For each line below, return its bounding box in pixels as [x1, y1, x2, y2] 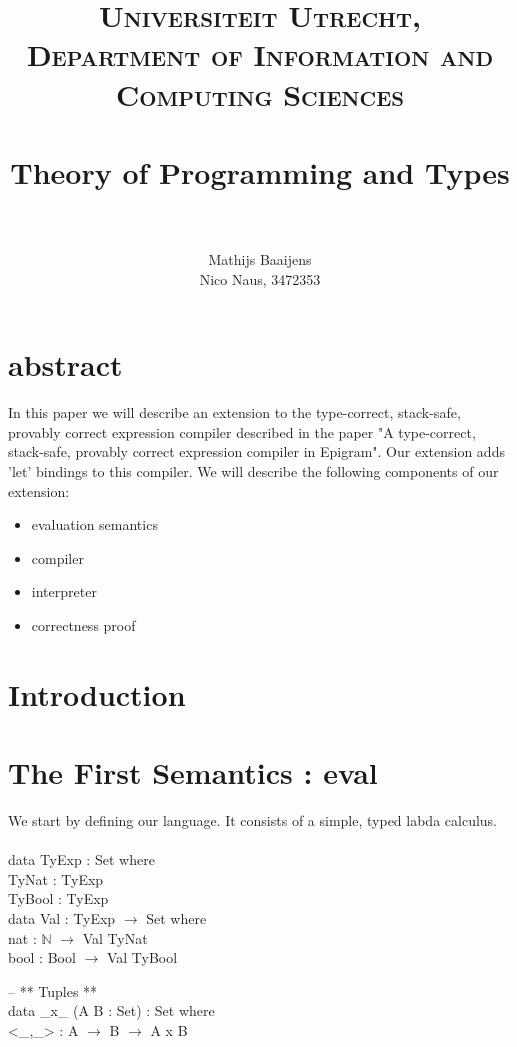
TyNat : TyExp [8, 868, 104, 889]
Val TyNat [82, 927, 148, 948]
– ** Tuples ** [8, 980, 98, 1001]
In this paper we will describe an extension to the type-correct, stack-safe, [8, 402, 461, 423]
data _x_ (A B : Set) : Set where [8, 1000, 215, 1021]
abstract [8, 344, 123, 385]
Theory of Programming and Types [10, 151, 510, 192]
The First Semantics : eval [8, 752, 378, 793]
